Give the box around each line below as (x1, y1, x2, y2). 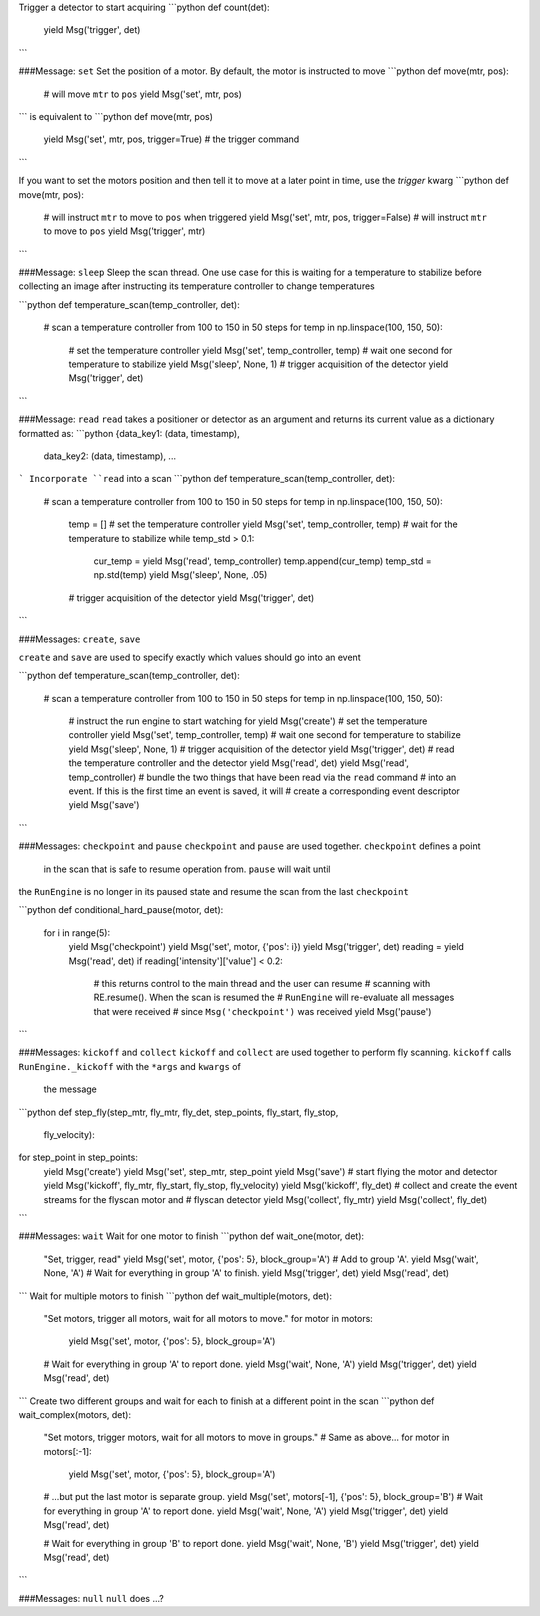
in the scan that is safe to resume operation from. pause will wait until (43, 863, 331, 875)
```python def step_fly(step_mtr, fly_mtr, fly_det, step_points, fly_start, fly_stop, (18, 1106, 339, 1118)
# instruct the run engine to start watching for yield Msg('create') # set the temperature (68, 715, 428, 727)
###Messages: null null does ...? (18, 1592, 164, 1604)
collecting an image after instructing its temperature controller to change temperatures (18, 280, 375, 292)
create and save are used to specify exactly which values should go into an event (18, 651, 361, 663)
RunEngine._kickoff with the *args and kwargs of (18, 1060, 242, 1072)
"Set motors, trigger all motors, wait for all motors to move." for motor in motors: (43, 1312, 374, 1324)
